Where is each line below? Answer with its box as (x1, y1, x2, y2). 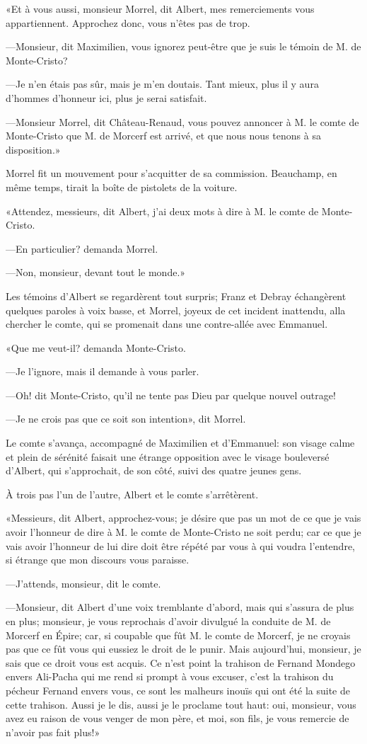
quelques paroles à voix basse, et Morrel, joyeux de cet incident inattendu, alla (6, 302, 346, 317)
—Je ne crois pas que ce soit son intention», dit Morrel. (6, 411, 246, 426)
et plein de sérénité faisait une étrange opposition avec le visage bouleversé (6, 449, 330, 464)
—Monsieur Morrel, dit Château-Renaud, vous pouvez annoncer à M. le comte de (6, 114, 359, 129)
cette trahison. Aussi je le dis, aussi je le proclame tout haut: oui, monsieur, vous (6, 697, 356, 711)
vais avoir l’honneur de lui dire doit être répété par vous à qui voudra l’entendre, (6, 538, 356, 553)
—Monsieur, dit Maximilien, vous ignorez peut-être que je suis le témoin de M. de (6, 39, 361, 54)
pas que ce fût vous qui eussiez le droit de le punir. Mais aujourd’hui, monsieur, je (6, 641, 361, 656)
